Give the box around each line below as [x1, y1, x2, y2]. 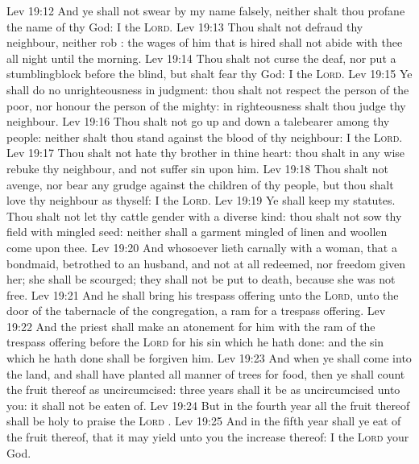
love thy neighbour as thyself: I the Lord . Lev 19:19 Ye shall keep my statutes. [6, 192, 396, 209]
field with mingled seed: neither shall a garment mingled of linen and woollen [6, 223, 388, 240]
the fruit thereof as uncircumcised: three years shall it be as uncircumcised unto [6, 381, 400, 398]
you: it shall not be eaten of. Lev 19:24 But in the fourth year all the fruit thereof [6, 396, 410, 413]
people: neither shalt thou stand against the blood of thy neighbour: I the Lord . [6, 128, 403, 145]
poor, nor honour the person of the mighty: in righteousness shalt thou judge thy [6, 97, 406, 114]
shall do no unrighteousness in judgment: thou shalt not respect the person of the [6, 81, 409, 97]
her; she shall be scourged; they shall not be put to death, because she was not [6, 271, 396, 288]
